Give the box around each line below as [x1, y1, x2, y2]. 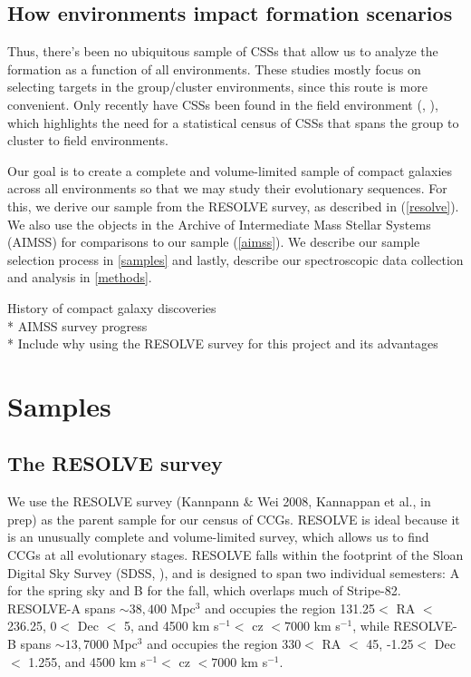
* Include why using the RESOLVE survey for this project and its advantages [7, 334, 438, 353]
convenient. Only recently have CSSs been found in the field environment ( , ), [7, 94, 438, 113]
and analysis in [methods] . [7, 268, 152, 287]
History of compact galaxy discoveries [7, 298, 216, 317]
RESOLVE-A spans [7, 598, 116, 617]
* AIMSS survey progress [7, 316, 148, 335]
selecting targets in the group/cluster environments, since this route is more [7, 77, 428, 96]
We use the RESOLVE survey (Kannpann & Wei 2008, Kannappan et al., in [7, 492, 431, 511]
